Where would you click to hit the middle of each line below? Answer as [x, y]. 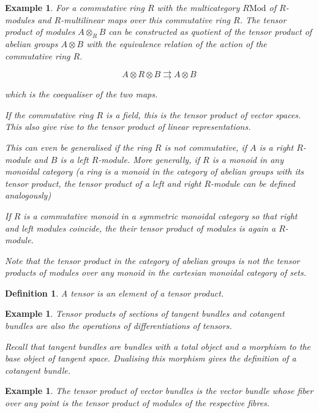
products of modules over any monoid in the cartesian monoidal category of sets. [156, 272]
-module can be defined [253, 183]
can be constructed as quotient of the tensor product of [210, 32]
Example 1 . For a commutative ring [75, 7]
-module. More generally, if [149, 159]
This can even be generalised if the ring [78, 147]
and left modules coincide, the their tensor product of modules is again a [141, 228]
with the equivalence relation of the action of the [177, 43]
